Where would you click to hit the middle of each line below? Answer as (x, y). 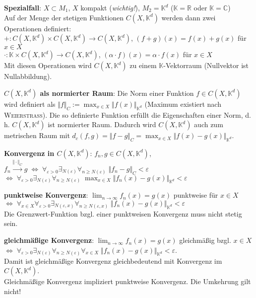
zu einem (143, 65)
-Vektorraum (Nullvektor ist (206, 65)
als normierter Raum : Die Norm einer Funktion (117, 93)
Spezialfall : (23, 7)
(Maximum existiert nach (183, 104)
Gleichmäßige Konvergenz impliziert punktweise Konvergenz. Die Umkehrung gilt (128, 281)
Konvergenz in (29, 153)
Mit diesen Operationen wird (48, 65)
